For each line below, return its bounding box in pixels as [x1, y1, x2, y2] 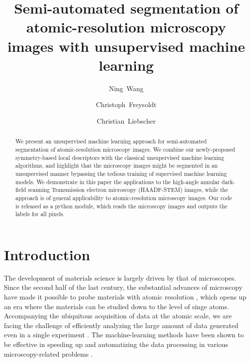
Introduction [4, 244, 90, 264]
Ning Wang [109, 83, 144, 93]
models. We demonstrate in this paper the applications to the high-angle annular [15, 177, 220, 186]
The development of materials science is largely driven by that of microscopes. [4, 272, 236, 283]
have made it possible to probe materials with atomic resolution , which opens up [4, 291, 247, 301]
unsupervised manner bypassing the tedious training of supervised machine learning [15, 169, 227, 177]
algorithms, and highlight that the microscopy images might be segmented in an [15, 161, 218, 170]
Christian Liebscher [97, 115, 156, 126]
